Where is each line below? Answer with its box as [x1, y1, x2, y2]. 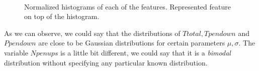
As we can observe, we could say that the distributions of [4, 27, 181, 38]
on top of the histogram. [24, 11, 100, 21]
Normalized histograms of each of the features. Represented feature [24, 1, 231, 11]
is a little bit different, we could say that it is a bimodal [60, 47, 231, 57]
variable [4, 47, 28, 57]
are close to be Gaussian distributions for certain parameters [38, 37, 225, 48]
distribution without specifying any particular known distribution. [4, 57, 208, 67]
